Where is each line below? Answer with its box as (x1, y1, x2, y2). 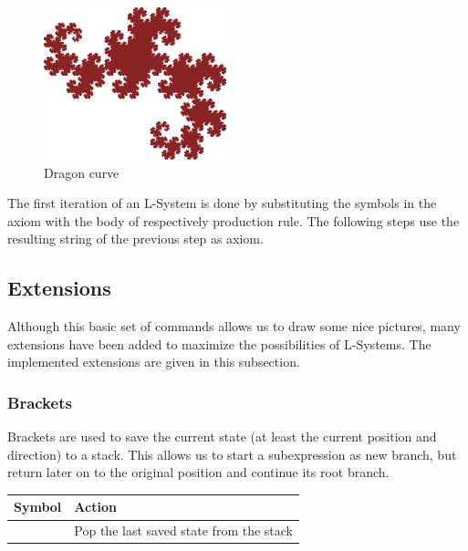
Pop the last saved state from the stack (74, 521, 293, 540)
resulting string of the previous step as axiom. (7, 229, 264, 248)
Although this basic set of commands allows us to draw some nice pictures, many (7, 317, 461, 336)
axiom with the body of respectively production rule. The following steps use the (7, 211, 460, 230)
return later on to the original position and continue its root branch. (7, 463, 390, 482)
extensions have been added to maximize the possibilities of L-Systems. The (7, 334, 432, 353)
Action (74, 497, 117, 516)
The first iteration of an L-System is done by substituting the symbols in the (7, 193, 437, 213)
